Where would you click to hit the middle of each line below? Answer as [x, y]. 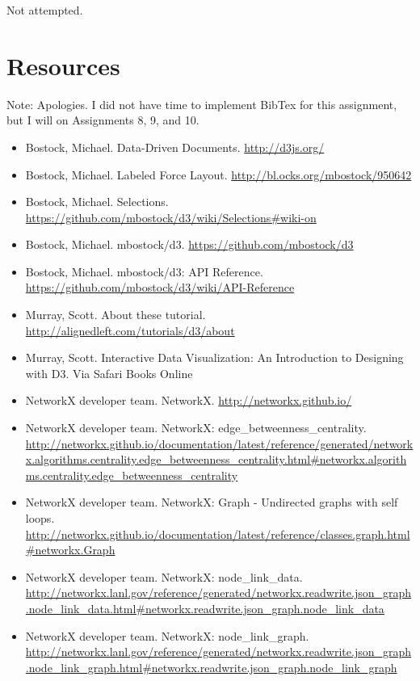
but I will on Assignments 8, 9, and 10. [103, 120]
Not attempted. [45, 10]
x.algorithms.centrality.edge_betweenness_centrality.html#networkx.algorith [216, 459]
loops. [40, 518]
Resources [63, 65]
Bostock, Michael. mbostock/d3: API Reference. [144, 271]
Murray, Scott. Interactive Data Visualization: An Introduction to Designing [214, 357]
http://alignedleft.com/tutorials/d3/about [130, 330]
